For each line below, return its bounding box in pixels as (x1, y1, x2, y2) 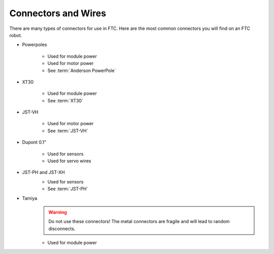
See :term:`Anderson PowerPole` (47, 67, 116, 74)
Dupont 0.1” (22, 139, 47, 146)
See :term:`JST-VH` (47, 127, 88, 134)
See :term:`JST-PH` (47, 186, 88, 192)
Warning (48, 209, 67, 215)
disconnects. (48, 226, 76, 232)
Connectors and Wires (9, 8, 107, 19)
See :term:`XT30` (47, 97, 84, 103)
